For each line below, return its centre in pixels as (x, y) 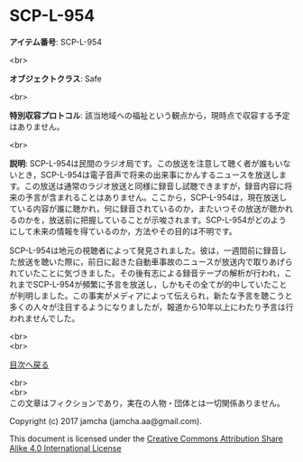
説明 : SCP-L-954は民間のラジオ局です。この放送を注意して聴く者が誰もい (146, 163)
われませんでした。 (45, 318)
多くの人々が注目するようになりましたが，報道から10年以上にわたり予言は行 (151, 306)
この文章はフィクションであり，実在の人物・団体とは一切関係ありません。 (147, 402)
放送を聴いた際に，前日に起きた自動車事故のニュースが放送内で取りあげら (155, 261)
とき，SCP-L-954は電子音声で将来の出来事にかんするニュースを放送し (148, 174)
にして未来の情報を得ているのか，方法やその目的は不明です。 (123, 231)
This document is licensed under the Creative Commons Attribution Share (147, 438)
